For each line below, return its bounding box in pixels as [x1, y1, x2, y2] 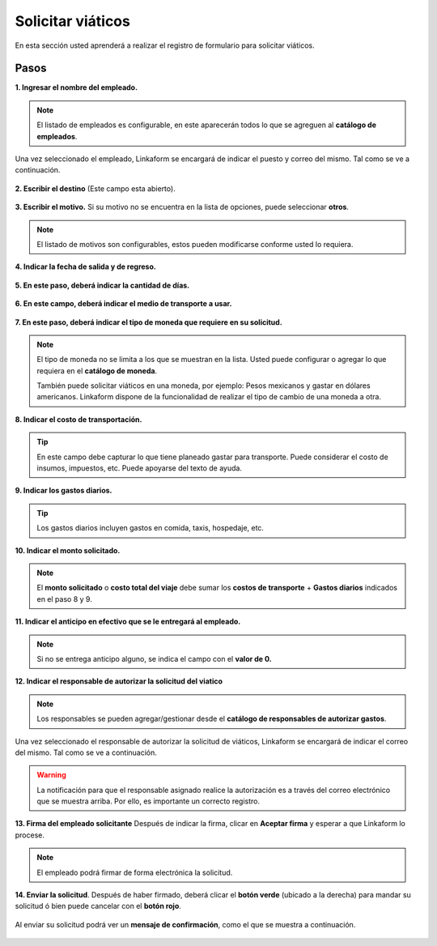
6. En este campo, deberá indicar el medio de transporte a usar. [15, 299, 232, 309]
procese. [15, 830, 45, 840]
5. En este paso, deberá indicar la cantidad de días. [15, 280, 190, 290]
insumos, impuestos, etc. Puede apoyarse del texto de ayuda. [36, 463, 243, 473]
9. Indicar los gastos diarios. [15, 486, 112, 496]
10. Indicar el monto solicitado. [15, 545, 121, 555]
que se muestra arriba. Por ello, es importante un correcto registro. [36, 796, 261, 806]
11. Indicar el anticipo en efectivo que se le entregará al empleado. [15, 616, 241, 627]
